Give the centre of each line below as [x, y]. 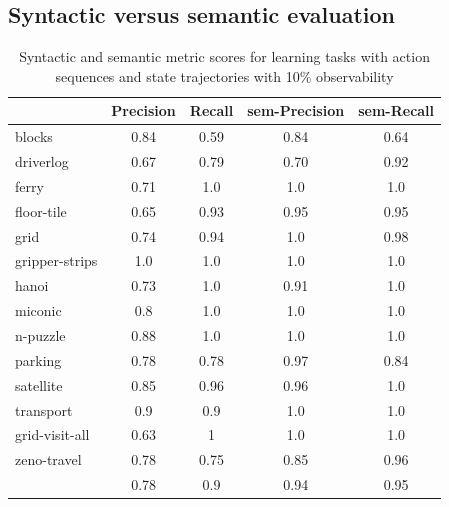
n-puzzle [40, 334]
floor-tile [41, 210]
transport [44, 409]
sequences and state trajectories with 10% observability [224, 75]
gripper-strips [56, 260]
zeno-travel [48, 459]
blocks [34, 136]
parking [38, 359]
